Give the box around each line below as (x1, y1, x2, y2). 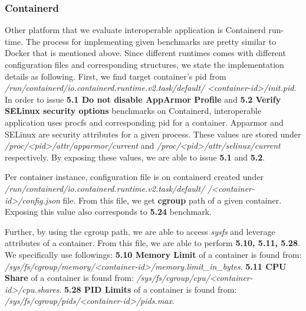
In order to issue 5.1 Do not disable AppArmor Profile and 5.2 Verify (5, 93, 281, 105)
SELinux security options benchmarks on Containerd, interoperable (5, 104, 262, 117)
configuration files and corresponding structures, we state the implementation (5, 58, 284, 70)
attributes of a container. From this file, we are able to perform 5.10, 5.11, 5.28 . (5, 237, 300, 249)
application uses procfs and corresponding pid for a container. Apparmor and (5, 116, 284, 128)
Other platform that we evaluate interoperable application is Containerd (5, 24, 266, 36)
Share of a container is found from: (5, 271, 134, 284)
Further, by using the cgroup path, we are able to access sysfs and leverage (5, 225, 275, 237)
